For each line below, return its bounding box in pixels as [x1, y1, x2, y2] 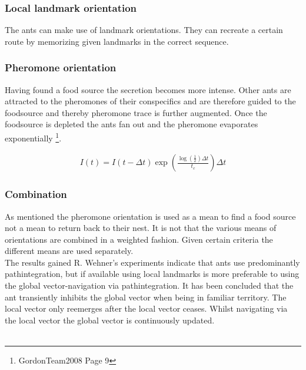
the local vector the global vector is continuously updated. [5, 313, 215, 326]
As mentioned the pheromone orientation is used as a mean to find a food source [5, 210, 296, 222]
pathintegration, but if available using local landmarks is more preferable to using [5, 267, 300, 280]
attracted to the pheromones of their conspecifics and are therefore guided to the [5, 95, 296, 107]
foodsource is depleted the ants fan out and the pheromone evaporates [5, 118, 258, 130]
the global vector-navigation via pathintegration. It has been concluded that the [5, 279, 294, 292]
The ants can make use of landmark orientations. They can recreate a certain [5, 24, 283, 36]
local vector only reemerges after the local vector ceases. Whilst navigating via [5, 302, 288, 315]
